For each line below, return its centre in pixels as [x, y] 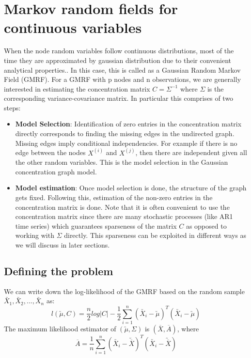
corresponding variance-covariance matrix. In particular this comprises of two [119, 98]
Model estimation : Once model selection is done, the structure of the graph [131, 188]
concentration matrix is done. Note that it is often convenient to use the [122, 207]
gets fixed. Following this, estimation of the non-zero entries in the [114, 197]
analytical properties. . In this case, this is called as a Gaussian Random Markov [122, 70]
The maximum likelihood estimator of [60, 329]
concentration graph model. [56, 171]
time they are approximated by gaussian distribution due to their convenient [118, 60]
